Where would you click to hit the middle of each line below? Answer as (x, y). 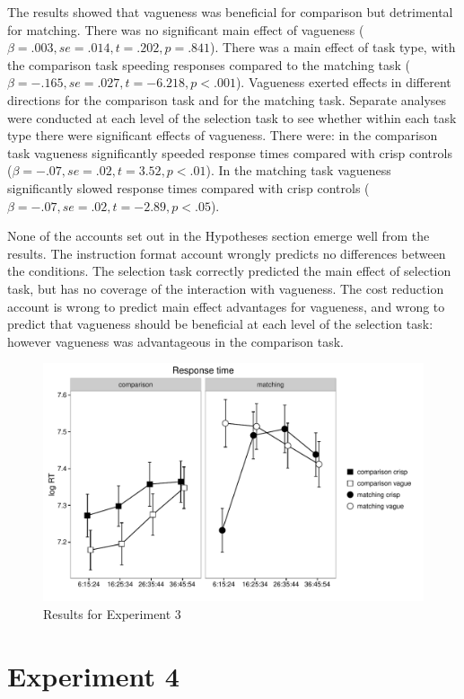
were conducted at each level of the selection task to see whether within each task (232, 117)
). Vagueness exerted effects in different (343, 82)
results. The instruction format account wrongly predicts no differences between (227, 253)
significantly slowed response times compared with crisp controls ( (188, 187)
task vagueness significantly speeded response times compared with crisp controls (230, 152)
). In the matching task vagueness (298, 170)
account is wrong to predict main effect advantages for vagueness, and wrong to (226, 306)
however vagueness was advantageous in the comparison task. (175, 341)
